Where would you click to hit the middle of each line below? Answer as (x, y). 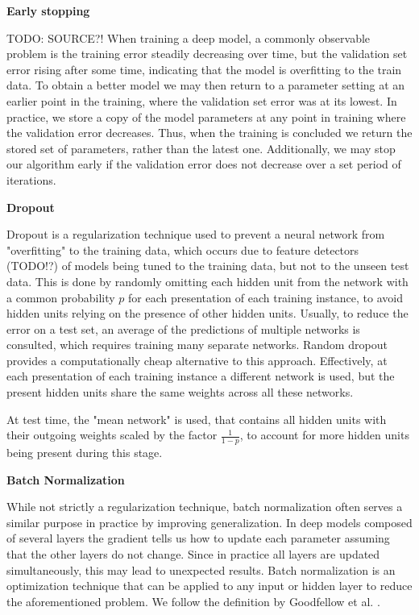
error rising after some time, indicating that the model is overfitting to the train (204, 69)
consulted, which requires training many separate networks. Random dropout (197, 345)
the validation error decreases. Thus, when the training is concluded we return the (209, 133)
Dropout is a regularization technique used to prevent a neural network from (196, 234)
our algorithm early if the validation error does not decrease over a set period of (204, 164)
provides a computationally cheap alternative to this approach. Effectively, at (197, 360)
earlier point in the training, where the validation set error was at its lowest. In (202, 100)
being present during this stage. (85, 453)
